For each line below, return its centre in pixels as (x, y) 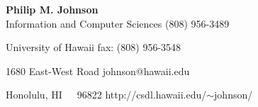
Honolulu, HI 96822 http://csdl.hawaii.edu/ (106, 95)
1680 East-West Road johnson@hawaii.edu (98, 71)
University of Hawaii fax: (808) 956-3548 (94, 47)
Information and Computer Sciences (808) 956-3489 (118, 23)
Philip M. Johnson (52, 9)
